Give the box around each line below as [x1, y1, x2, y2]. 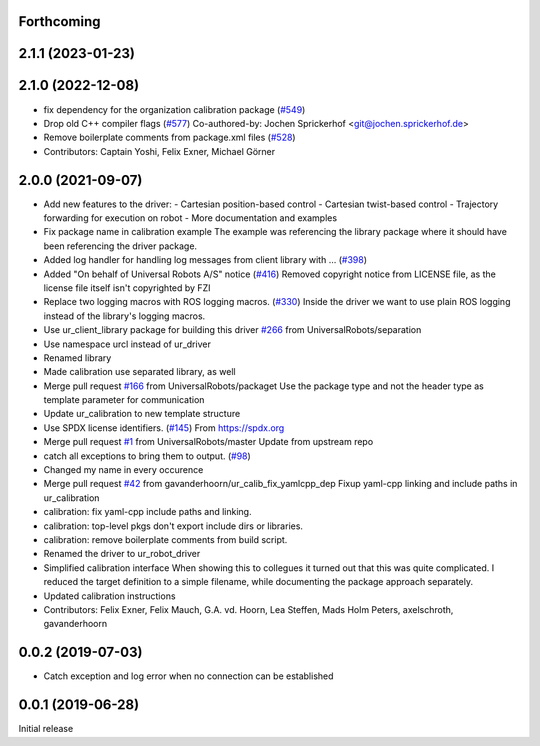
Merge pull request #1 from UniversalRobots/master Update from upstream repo [43, 436, 374, 448]
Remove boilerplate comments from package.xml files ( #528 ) [43, 131, 296, 144]
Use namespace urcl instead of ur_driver [43, 338, 212, 350]
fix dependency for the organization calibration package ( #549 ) [43, 103, 306, 115]
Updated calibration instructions [43, 590, 176, 602]
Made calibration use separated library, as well [43, 366, 236, 378]
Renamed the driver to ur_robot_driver [43, 548, 201, 560]
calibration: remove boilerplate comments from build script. [43, 534, 288, 545]
